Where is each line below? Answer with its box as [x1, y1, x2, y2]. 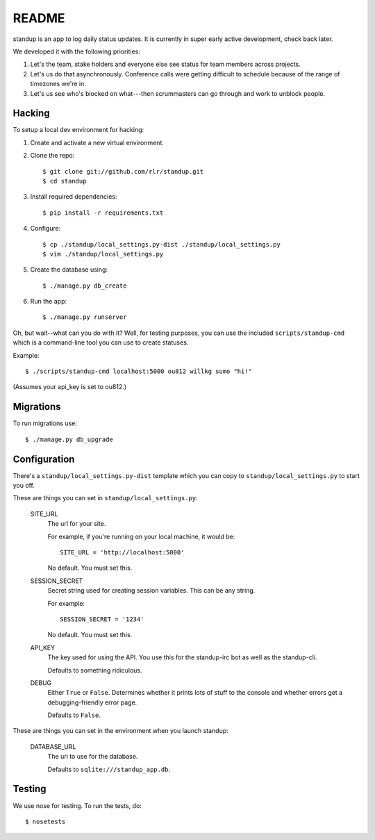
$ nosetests [25, 817, 66, 825]
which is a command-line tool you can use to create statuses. [12, 338, 189, 347]
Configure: [30, 224, 61, 233]
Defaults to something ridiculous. [47, 666, 142, 674]
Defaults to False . [47, 711, 101, 719]
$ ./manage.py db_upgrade [25, 435, 114, 443]
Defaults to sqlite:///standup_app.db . [47, 765, 170, 773]
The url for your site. [47, 520, 106, 528]
